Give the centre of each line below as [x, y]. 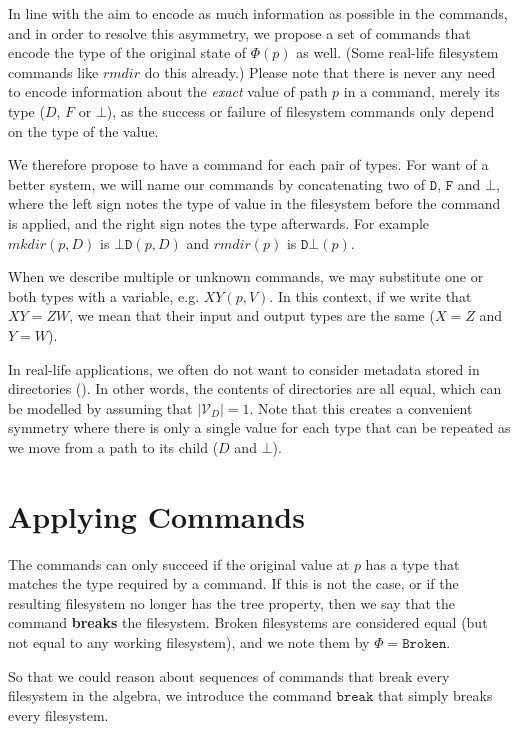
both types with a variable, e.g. [104, 295]
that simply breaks [435, 695]
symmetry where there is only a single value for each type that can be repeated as [259, 427]
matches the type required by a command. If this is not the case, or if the [233, 583]
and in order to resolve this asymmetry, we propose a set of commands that [239, 32]
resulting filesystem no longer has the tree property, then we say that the [232, 602]
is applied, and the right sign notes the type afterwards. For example [219, 222]
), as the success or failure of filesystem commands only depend [300, 110]
